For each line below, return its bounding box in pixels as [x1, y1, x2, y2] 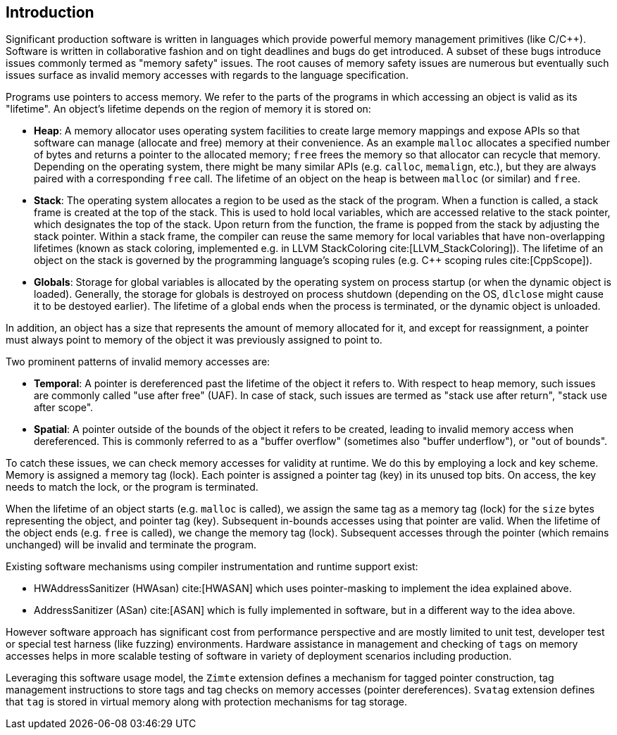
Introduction [6, 4, 94, 21]
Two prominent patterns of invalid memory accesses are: [6, 356, 270, 368]
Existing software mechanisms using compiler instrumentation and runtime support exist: [6, 560, 418, 573]
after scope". [34, 401, 94, 414]
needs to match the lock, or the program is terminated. [6, 481, 258, 494]
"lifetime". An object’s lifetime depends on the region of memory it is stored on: [6, 103, 371, 115]
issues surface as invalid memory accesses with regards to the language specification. [6, 69, 409, 82]
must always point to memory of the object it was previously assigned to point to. [6, 334, 382, 346]
